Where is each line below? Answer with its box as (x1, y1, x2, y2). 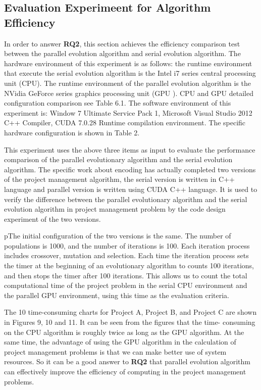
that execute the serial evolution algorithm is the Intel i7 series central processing (4, 68, 256, 78)
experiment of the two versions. (4, 213, 101, 224)
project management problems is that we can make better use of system (4, 346, 227, 357)
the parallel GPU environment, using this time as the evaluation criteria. (4, 289, 229, 300)
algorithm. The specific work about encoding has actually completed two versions (4, 164, 256, 174)
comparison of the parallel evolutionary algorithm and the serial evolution (4, 154, 233, 165)
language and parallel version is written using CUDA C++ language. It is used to (4, 183, 257, 194)
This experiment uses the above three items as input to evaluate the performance (4, 144, 255, 155)
